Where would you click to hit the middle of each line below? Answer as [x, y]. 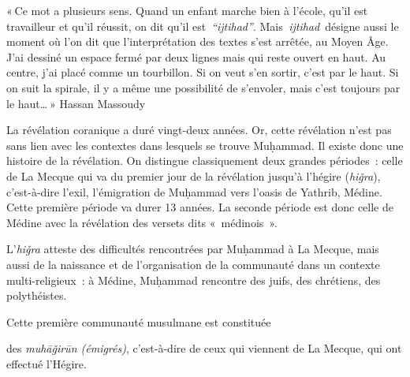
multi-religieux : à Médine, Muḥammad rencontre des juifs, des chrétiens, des [194, 280]
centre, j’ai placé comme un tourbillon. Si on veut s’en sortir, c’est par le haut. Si [203, 72]
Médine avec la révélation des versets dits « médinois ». [142, 222]
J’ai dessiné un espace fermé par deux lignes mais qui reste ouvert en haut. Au [196, 56]
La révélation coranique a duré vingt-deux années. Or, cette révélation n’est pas [199, 130]
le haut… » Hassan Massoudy [76, 103]
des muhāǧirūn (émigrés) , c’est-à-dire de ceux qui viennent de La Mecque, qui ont [204, 348]
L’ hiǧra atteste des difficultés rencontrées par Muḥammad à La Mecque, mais [193, 249]
